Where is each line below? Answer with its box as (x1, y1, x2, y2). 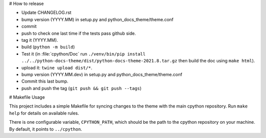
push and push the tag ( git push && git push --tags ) (21, 85, 142, 91)
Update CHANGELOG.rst (21, 10, 71, 16)
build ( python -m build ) (21, 44, 75, 50)
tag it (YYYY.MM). (21, 37, 59, 43)
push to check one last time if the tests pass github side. (21, 30, 136, 36)
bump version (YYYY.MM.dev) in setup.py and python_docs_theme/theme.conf (21, 71, 182, 77)
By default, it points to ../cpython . (9, 126, 82, 132)
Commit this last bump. (21, 79, 68, 84)
